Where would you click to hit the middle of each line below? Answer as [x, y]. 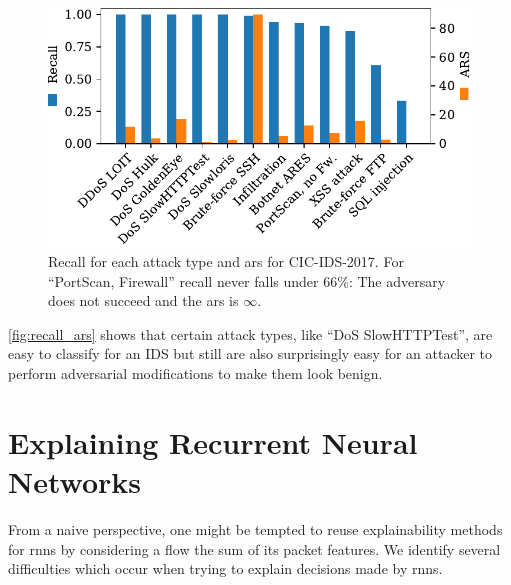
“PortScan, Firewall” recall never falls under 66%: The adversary [247, 280]
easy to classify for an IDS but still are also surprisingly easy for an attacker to [250, 353]
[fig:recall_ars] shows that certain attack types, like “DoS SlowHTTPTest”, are [250, 333]
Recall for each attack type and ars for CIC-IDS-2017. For [226, 261]
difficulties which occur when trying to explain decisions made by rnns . [225, 568]
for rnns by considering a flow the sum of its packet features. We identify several [254, 548]
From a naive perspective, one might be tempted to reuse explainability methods [255, 528]
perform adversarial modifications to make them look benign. [195, 373]
